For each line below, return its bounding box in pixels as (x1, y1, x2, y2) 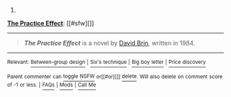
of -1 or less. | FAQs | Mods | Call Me (7, 82, 96, 89)
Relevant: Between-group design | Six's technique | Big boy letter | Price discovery (7, 58, 206, 65)
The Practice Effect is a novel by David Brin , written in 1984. (23, 39, 196, 47)
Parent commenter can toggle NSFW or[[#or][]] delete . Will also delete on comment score (7, 73, 223, 80)
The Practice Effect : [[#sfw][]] (7, 19, 94, 27)
